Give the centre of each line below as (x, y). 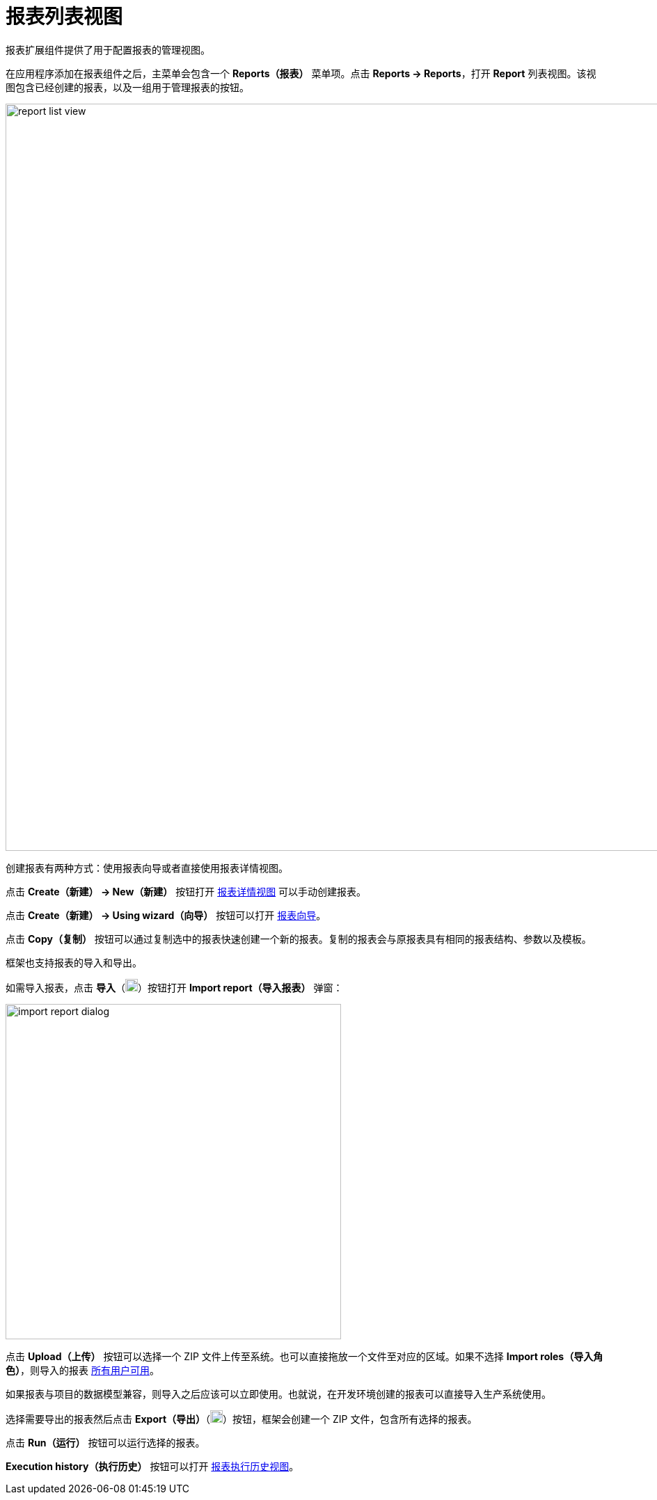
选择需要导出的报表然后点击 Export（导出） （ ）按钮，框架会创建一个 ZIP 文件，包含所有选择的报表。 (242, 1419)
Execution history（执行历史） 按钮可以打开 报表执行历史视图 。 (152, 1466)
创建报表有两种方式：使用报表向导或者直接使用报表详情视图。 (147, 868)
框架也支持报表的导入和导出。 (74, 962)
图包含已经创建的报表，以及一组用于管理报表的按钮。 (127, 87)
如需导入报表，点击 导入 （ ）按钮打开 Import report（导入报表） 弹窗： (174, 987)
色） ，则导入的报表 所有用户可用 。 (82, 1370)
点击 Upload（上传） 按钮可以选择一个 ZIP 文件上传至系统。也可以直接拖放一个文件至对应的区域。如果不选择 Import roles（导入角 (304, 1356)
